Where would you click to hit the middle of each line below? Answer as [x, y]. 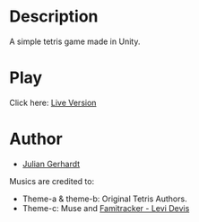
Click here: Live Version [53, 102]
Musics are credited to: [52, 181]
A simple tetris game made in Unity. [75, 41]
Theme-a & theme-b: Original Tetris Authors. [104, 199]
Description [54, 17]
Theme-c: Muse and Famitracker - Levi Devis [106, 208]
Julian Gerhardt [51, 164]
